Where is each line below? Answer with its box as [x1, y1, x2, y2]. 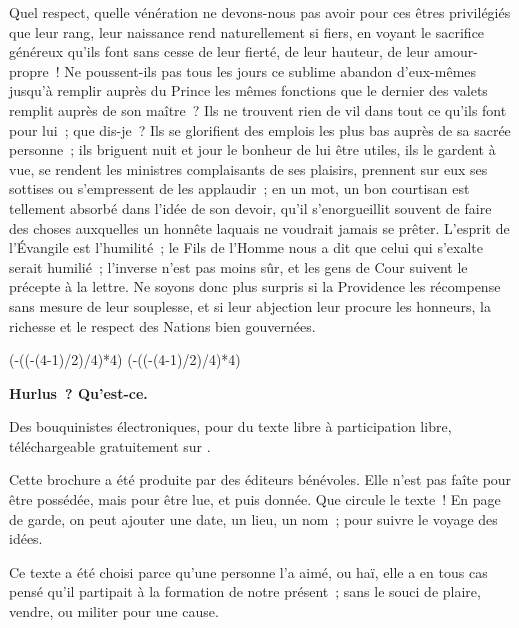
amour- [434, 41, 478, 62]
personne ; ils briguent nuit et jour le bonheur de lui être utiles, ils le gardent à [9, 139, 496, 160]
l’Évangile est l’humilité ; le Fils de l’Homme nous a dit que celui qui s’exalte [9, 237, 483, 258]
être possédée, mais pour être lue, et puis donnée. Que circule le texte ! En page [9, 489, 501, 510]
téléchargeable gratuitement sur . [9, 435, 211, 456]
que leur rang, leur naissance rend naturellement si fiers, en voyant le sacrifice [9, 21, 485, 42]
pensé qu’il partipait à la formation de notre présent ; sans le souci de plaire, [9, 581, 481, 602]
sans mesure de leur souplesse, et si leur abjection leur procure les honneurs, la [9, 295, 491, 316]
